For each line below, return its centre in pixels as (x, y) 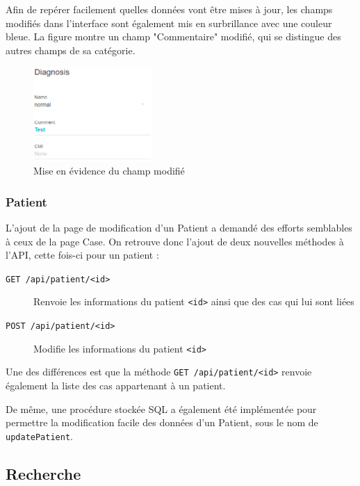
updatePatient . (39, 436)
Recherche (43, 473)
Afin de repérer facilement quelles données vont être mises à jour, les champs (169, 9)
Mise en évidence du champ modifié (109, 171)
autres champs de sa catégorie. (71, 50)
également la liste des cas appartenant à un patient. (116, 386)
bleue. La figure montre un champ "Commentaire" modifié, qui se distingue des (173, 37)
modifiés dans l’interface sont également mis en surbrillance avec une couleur (169, 23)
